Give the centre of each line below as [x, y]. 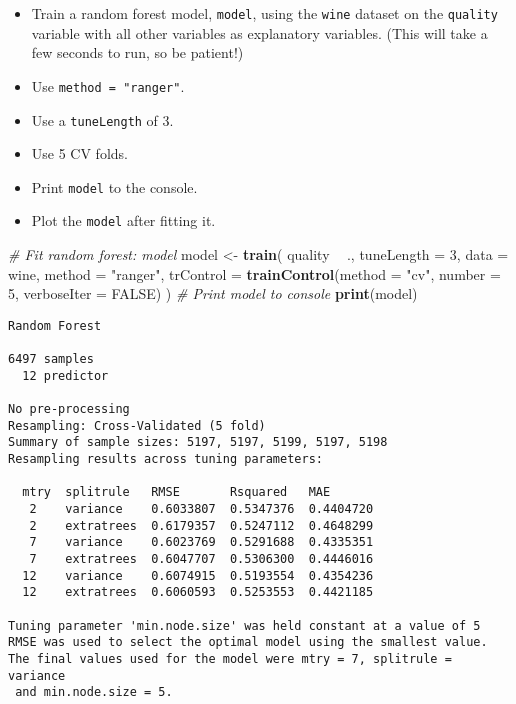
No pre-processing [69, 409]
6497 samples [51, 359]
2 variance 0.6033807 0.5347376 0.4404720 [201, 509]
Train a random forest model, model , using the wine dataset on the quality [264, 13]
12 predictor [65, 375]
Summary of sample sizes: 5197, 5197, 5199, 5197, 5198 [198, 442]
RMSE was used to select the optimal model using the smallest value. [248, 642]
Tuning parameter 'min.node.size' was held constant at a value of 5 [244, 625]
